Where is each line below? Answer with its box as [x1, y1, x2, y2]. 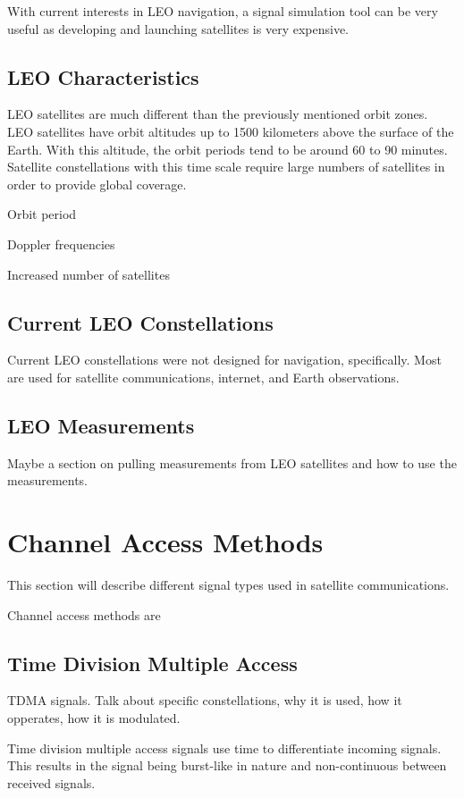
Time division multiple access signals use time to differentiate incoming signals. [7, 738, 442, 757]
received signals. [7, 773, 96, 792]
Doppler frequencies [7, 234, 115, 253]
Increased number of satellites [7, 265, 170, 283]
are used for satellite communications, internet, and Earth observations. [7, 367, 400, 386]
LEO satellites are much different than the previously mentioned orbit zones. [7, 105, 428, 123]
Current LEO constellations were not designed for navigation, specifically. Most [7, 350, 442, 369]
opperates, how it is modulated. [7, 709, 181, 727]
